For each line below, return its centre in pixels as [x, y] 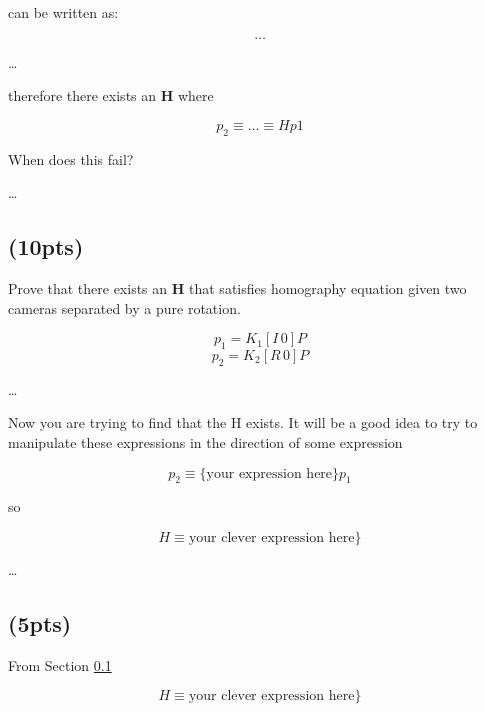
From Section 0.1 [60, 664]
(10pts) [46, 246]
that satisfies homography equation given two [328, 287]
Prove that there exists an [88, 287]
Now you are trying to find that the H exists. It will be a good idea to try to [243, 422]
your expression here [269, 473]
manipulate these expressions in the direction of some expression [205, 441]
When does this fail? [71, 158]
